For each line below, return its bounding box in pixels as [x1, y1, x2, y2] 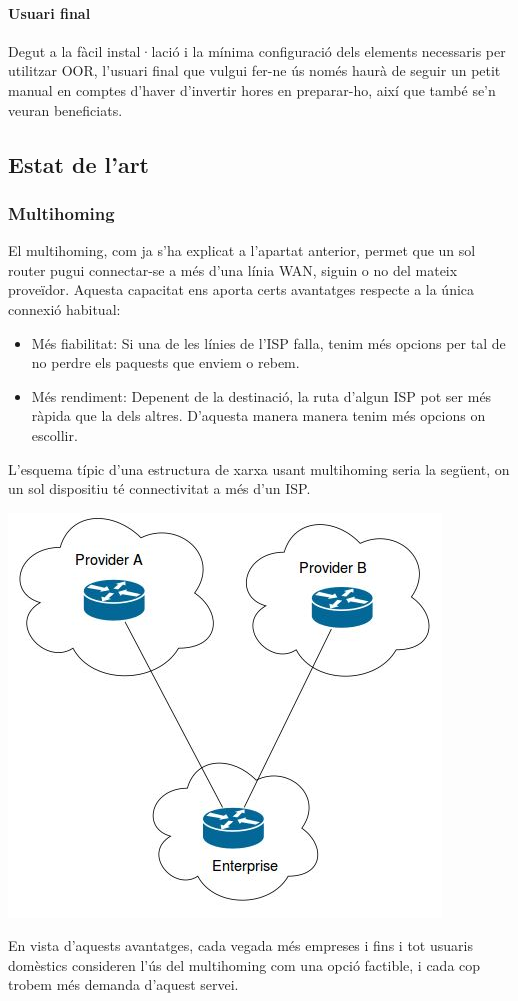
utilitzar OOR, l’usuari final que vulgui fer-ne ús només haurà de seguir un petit [8, 60, 501, 81]
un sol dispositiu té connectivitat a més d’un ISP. [8, 478, 311, 499]
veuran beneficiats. [8, 99, 123, 120]
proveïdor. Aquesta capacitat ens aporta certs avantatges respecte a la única [8, 279, 475, 300]
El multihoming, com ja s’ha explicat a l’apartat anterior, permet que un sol [8, 240, 476, 261]
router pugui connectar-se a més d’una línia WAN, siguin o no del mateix [8, 259, 458, 280]
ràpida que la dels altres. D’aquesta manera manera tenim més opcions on [31, 405, 486, 426]
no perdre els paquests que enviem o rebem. [31, 352, 300, 373]
